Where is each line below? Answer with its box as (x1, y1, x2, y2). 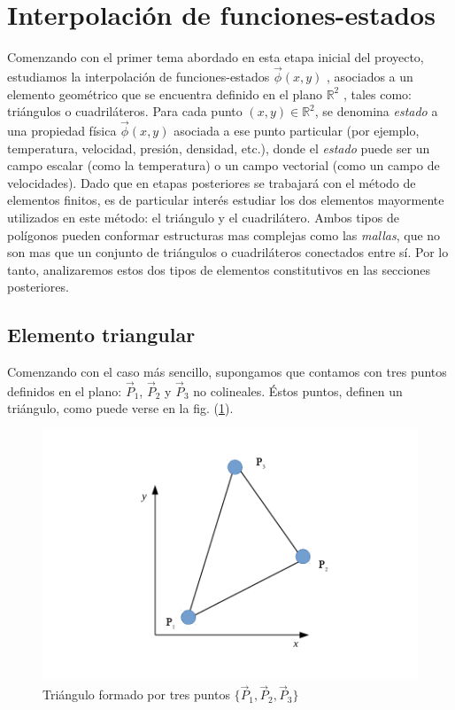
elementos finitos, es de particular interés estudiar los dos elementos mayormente (7, 191, 444, 209)
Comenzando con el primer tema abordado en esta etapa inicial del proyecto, (7, 48, 424, 66)
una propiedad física (7, 121, 117, 139)
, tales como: (343, 84, 412, 103)
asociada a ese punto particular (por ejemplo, (174, 121, 420, 139)
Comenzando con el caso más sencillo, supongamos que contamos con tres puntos (7, 363, 447, 381)
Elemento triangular (7, 321, 196, 348)
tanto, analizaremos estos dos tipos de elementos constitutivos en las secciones (7, 260, 430, 278)
